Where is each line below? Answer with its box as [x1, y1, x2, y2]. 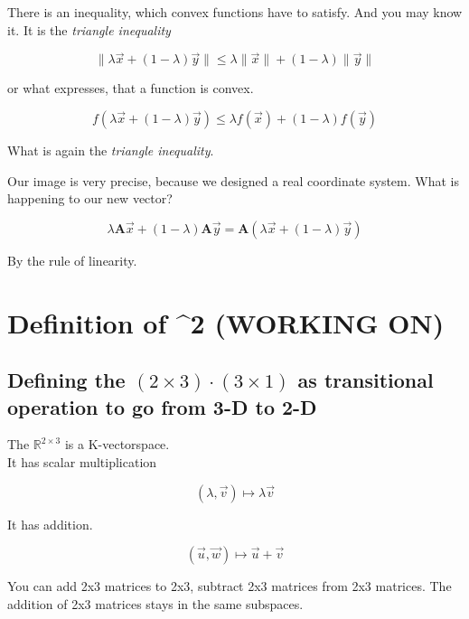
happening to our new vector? [7, 189, 173, 208]
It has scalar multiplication [7, 452, 157, 471]
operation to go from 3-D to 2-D [7, 392, 317, 420]
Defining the [7, 366, 126, 394]
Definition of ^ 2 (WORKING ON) [7, 304, 445, 341]
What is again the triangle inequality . [7, 141, 214, 159]
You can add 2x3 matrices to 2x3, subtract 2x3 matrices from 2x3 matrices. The [7, 577, 452, 596]
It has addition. [7, 514, 93, 533]
